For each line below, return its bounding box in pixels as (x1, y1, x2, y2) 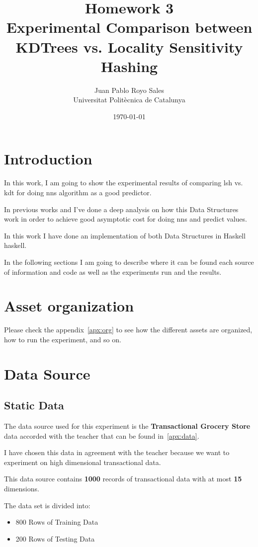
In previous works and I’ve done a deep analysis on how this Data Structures (4, 204, 239, 214)
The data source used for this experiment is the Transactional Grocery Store (4, 421, 251, 431)
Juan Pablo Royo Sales (94, 84, 164, 95)
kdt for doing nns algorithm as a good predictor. (4, 187, 152, 197)
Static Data (4, 397, 64, 413)
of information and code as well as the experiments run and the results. (4, 266, 222, 277)
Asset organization (4, 296, 134, 316)
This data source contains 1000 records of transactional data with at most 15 (4, 473, 242, 484)
